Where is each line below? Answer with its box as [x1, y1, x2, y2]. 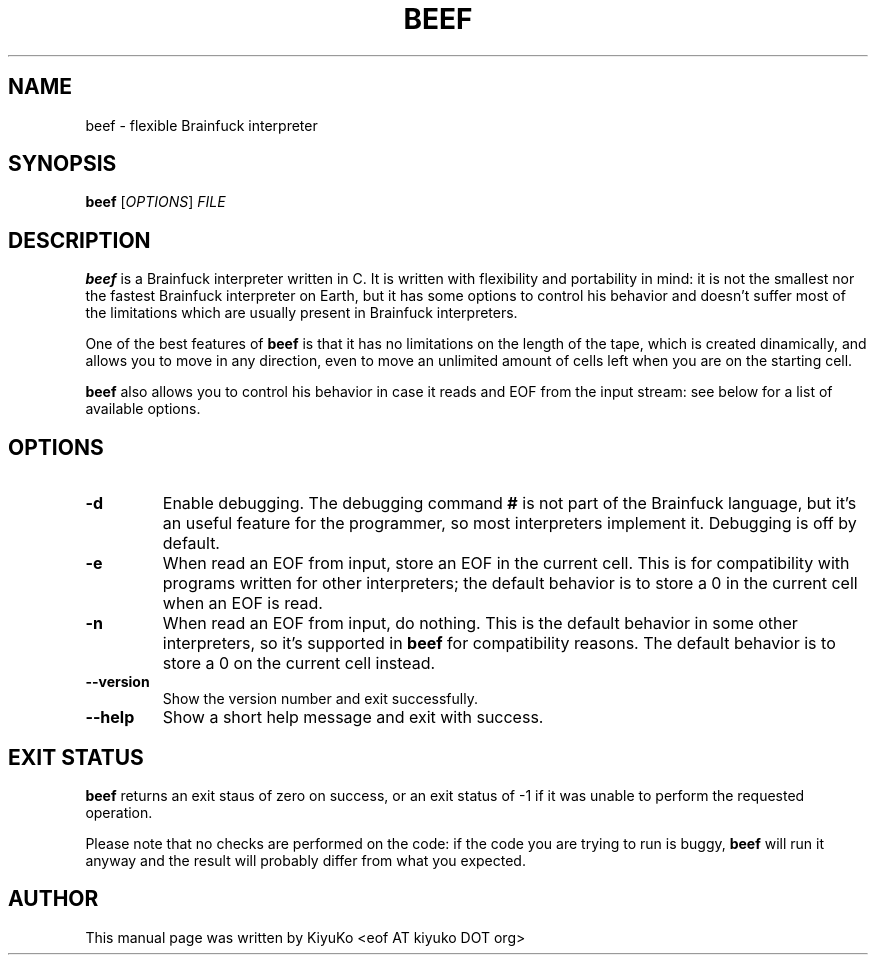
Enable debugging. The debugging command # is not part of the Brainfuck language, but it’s [162, 493, 857, 514]
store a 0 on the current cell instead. [162, 653, 436, 674]
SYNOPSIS [8, 151, 117, 177]
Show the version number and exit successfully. [162, 690, 478, 708]
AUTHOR [8, 886, 99, 912]
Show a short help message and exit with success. [162, 707, 544, 728]
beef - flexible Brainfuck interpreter [85, 116, 318, 134]
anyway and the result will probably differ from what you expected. [85, 851, 526, 869]
